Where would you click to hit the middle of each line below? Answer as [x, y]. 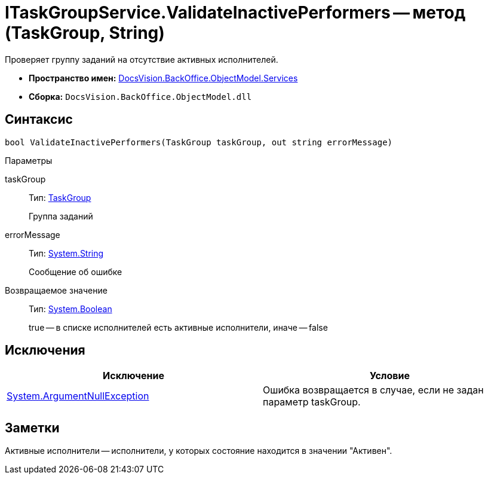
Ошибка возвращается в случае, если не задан [373, 390]
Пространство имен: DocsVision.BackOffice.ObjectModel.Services [163, 78]
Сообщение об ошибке [76, 271]
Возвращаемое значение [56, 290]
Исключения [45, 350]
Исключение [133, 376]
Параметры [29, 160]
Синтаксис [39, 120]
